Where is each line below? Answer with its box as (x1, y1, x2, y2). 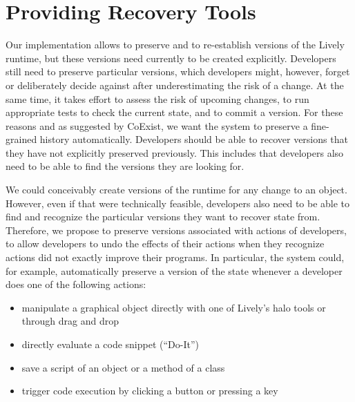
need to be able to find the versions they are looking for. (6, 159, 244, 173)
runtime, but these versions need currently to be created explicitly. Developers (6, 50, 336, 65)
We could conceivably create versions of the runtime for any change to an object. (6, 182, 347, 197)
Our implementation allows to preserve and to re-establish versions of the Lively (6, 37, 345, 52)
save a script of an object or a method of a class (21, 360, 225, 374)
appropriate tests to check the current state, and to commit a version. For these (6, 105, 343, 119)
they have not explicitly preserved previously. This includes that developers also (6, 145, 344, 160)
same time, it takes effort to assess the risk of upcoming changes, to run (6, 91, 309, 106)
